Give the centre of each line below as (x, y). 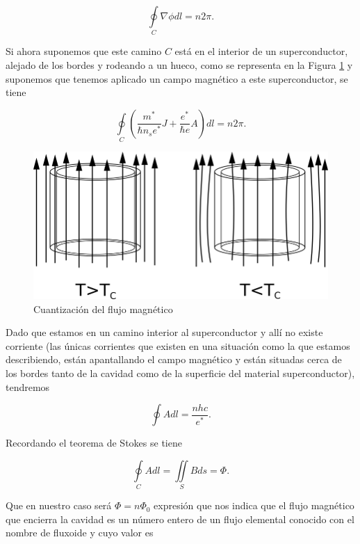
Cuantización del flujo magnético (103, 309)
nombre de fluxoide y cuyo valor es (80, 533)
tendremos (28, 386)
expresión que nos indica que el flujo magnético (254, 505)
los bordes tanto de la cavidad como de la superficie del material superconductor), (180, 373)
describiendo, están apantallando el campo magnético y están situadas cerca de (174, 359)
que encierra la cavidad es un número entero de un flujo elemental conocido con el (180, 519)
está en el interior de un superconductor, (261, 51)
